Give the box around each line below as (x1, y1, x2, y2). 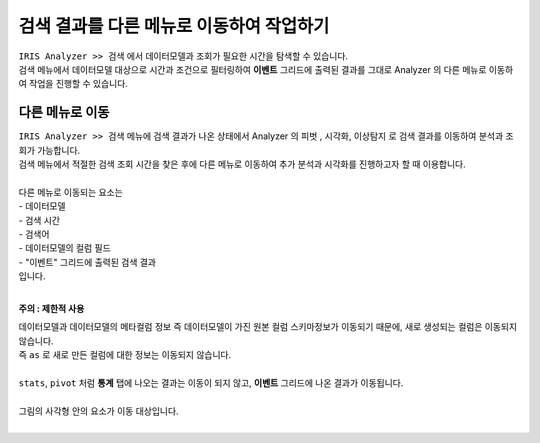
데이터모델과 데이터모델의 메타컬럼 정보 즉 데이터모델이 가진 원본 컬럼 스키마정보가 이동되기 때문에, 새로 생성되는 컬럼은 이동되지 (18, 321, 518, 333)
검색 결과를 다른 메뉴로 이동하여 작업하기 (18, 15, 330, 37)
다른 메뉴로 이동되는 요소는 (18, 186, 124, 198)
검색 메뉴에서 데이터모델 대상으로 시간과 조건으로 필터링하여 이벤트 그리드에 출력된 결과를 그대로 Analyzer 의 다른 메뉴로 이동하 (18, 63, 514, 75)
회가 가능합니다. (18, 144, 81, 156)
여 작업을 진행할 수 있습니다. (18, 78, 129, 90)
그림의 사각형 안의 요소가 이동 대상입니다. (18, 405, 179, 417)
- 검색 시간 (18, 214, 60, 226)
